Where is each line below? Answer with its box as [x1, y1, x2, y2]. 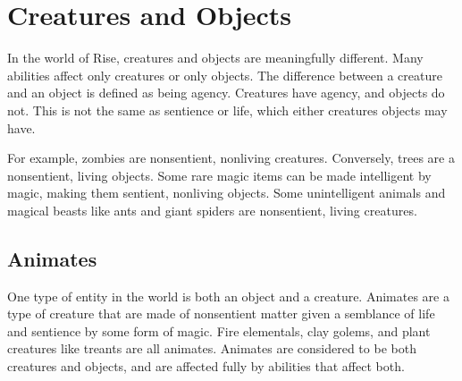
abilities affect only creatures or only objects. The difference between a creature [7, 65, 442, 84]
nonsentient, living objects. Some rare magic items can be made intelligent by [7, 165, 432, 184]
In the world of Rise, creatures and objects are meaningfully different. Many [7, 48, 424, 67]
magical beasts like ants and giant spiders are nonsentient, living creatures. [7, 200, 417, 219]
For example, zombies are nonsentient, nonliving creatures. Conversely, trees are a [7, 148, 455, 167]
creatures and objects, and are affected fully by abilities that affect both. [7, 357, 405, 376]
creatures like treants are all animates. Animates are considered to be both [7, 339, 416, 358]
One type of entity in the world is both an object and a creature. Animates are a [7, 286, 449, 305]
